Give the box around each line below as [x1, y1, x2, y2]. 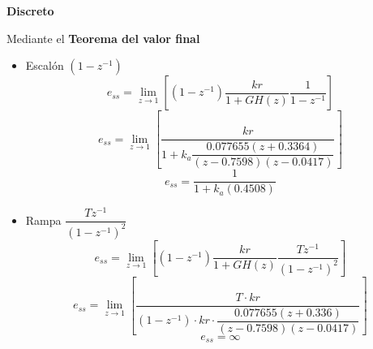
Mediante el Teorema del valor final [6, 29, 200, 46]
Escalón [25, 57, 64, 74]
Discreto [6, 2, 54, 19]
